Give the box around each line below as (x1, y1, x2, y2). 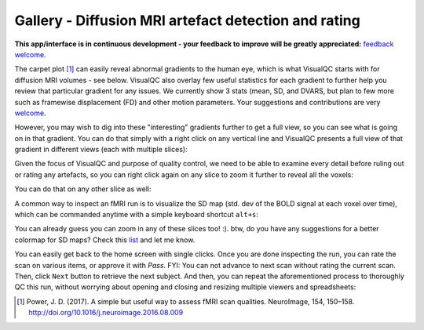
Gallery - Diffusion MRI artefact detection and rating (14, 12, 360, 29)
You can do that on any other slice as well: (14, 184, 152, 194)
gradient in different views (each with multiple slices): (14, 145, 188, 154)
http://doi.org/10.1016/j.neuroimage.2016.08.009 (28, 308, 184, 317)
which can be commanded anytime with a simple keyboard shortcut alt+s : (14, 210, 259, 219)
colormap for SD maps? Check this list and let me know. (14, 235, 196, 245)
